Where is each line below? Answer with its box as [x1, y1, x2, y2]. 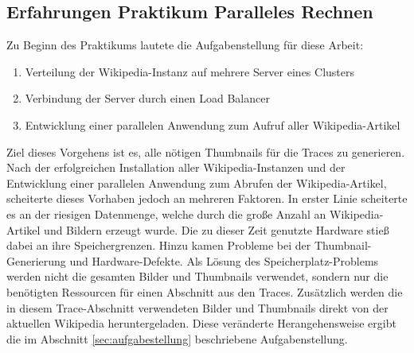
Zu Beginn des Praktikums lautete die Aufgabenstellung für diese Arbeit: [6, 37, 364, 53]
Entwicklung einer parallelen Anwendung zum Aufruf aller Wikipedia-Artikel [25, 116, 400, 133]
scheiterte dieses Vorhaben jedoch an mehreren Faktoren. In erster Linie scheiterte [6, 190, 408, 207]
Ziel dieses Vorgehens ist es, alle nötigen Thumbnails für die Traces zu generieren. [6, 143, 405, 160]
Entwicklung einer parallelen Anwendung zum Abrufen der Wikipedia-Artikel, [6, 174, 387, 191]
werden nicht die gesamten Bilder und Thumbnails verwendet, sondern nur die [6, 268, 389, 285]
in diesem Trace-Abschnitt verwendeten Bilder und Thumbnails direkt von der [6, 299, 389, 316]
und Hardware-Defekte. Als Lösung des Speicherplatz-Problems [69, 252, 379, 269]
